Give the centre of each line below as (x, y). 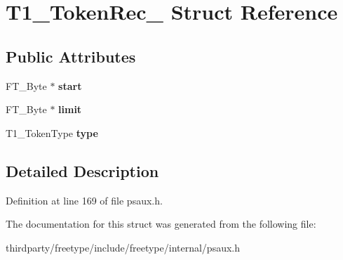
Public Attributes (71, 56)
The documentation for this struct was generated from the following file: (161, 224)
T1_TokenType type (52, 132)
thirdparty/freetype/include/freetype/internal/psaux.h (123, 247)
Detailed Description (82, 170)
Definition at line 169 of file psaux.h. (84, 200)
